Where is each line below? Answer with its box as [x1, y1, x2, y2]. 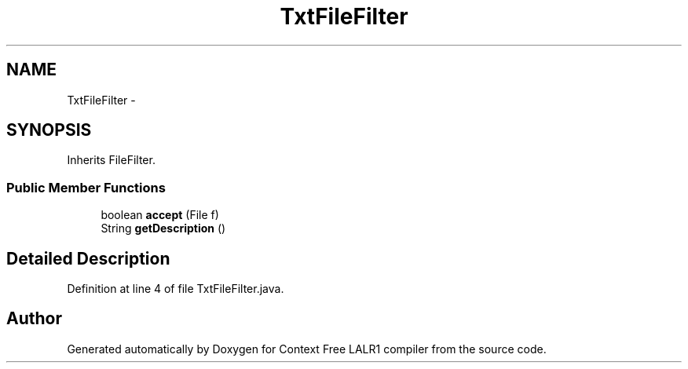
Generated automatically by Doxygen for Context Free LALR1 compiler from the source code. [67, 342, 547, 356]
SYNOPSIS [6, 120, 92, 141]
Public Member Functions [6, 179, 166, 195]
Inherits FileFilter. [67, 153, 156, 167]
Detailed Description [6, 248, 170, 269]
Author [6, 309, 62, 329]
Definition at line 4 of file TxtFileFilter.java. [67, 282, 284, 296]
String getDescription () [101, 221, 226, 236]
